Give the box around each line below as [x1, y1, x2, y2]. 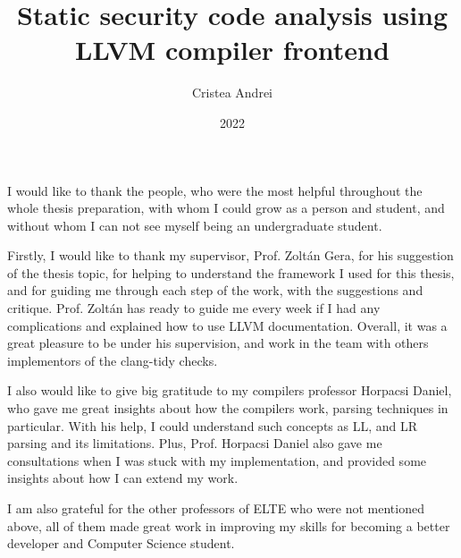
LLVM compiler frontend [75, 31, 390, 68]
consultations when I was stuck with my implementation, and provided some [7, 451, 427, 469]
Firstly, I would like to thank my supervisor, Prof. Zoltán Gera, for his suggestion [7, 246, 454, 265]
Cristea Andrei [192, 83, 272, 102]
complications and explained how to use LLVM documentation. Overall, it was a [7, 316, 448, 334]
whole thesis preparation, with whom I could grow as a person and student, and [7, 199, 445, 217]
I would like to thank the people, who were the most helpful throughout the [7, 181, 423, 199]
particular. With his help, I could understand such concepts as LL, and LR [7, 416, 418, 435]
